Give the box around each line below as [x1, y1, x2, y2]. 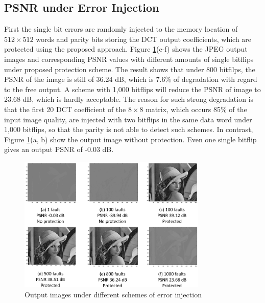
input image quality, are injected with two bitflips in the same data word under [4, 114, 252, 124]
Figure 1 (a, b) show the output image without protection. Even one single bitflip [4, 134, 257, 144]
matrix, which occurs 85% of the [146, 103, 247, 114]
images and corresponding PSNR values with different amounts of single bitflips [4, 53, 254, 64]
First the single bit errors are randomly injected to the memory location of [4, 24, 238, 34]
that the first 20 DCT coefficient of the [4, 103, 126, 114]
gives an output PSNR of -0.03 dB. [4, 144, 114, 155]
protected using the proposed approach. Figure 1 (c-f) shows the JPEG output [4, 44, 248, 54]
